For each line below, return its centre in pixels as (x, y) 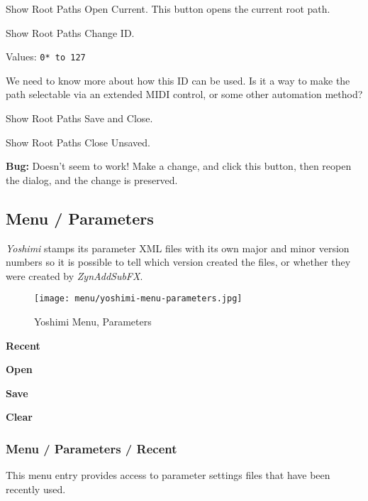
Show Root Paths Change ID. (70, 32)
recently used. (36, 489)
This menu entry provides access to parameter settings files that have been (168, 475)
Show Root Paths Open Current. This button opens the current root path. (168, 9)
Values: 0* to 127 (46, 56)
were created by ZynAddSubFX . (74, 275)
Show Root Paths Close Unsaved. (78, 142)
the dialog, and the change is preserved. (92, 179)
